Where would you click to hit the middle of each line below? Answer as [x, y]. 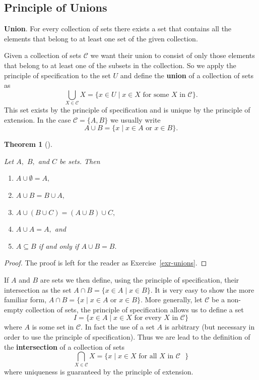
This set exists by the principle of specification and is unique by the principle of [127, 110]
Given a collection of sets [43, 55]
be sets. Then [80, 161]
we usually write [135, 119]
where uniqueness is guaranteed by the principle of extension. [99, 371]
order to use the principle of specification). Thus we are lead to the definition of [127, 337]
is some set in [53, 327]
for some [156, 95]
